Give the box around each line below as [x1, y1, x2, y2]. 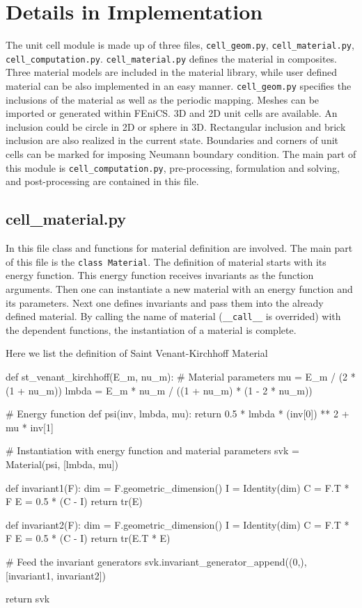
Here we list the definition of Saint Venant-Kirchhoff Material [6, 346, 268, 360]
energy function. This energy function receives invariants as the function [6, 268, 314, 282]
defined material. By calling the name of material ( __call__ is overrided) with [6, 309, 341, 323]
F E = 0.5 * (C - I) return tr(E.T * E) [6, 531, 171, 545]
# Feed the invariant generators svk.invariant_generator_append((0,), [6, 554, 307, 568]
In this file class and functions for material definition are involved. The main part [6, 241, 353, 255]
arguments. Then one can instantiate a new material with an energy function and [6, 281, 353, 296]
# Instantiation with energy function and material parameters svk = [6, 443, 299, 458]
